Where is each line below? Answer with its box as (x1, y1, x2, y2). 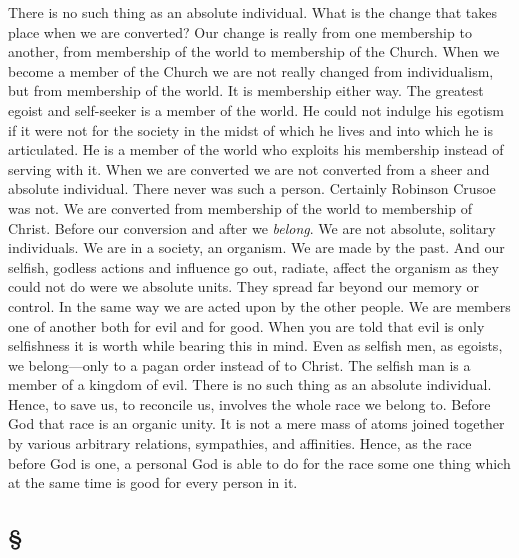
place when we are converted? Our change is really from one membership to (8, 21, 472, 42)
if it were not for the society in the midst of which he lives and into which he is (8, 119, 493, 140)
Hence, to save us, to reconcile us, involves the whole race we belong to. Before (8, 393, 491, 414)
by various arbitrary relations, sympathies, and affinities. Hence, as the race (8, 433, 472, 454)
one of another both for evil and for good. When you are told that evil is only (8, 315, 485, 336)
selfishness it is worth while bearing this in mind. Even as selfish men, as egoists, (8, 335, 503, 356)
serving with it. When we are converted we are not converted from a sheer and (8, 158, 490, 179)
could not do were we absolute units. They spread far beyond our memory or (8, 276, 480, 297)
